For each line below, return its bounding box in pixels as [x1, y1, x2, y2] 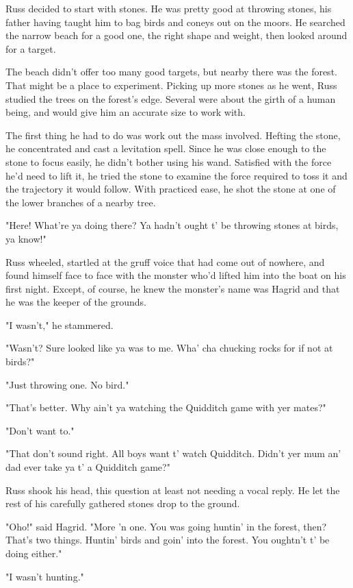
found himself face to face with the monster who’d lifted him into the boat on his [5, 268, 346, 282]
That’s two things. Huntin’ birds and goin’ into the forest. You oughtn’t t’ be [5, 532, 330, 547]
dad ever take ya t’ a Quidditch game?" [5, 460, 170, 474]
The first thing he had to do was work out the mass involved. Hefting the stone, [5, 127, 341, 142]
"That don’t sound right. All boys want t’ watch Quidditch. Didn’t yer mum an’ [5, 446, 341, 461]
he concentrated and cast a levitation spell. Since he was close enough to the [5, 141, 326, 156]
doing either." [5, 546, 62, 560]
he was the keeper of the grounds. [5, 295, 146, 309]
